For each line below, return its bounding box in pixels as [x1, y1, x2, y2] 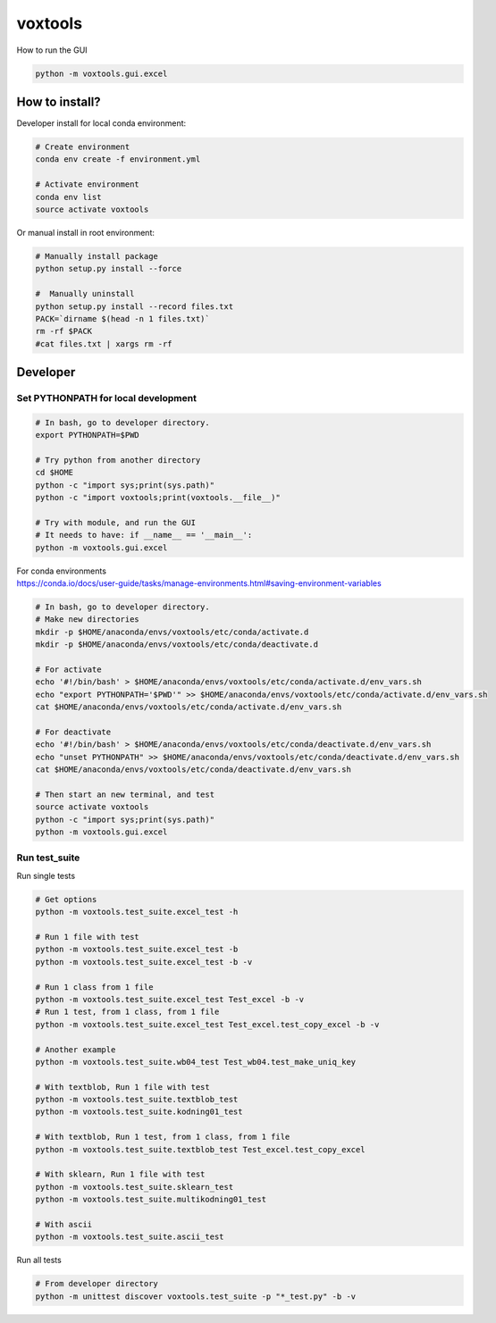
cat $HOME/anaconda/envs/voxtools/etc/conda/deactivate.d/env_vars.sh [35, 765, 352, 775]
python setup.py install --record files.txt [35, 301, 234, 312]
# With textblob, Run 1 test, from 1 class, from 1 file [35, 1132, 290, 1143]
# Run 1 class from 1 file [35, 982, 154, 992]
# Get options [35, 894, 97, 904]
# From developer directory [35, 1278, 158, 1289]
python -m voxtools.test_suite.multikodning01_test [35, 1194, 267, 1205]
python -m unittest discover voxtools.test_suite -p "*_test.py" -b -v [35, 1291, 357, 1302]
